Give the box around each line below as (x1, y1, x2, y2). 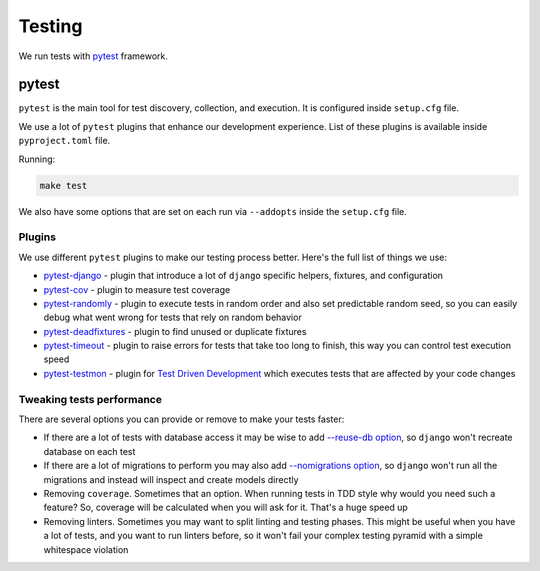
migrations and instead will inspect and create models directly (43, 473, 299, 485)
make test (39, 180, 88, 191)
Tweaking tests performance (18, 392, 162, 406)
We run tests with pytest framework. (18, 50, 169, 62)
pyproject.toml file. (18, 135, 111, 147)
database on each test (43, 445, 136, 457)
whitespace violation (43, 543, 129, 555)
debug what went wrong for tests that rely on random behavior (43, 311, 302, 324)
